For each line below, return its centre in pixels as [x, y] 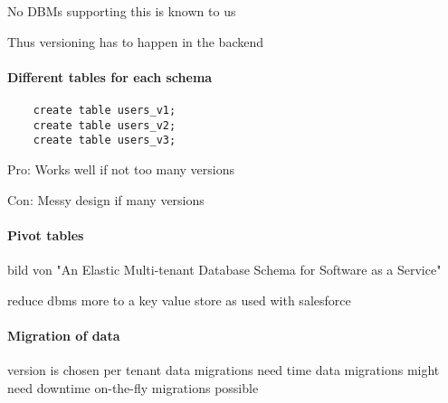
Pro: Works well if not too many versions [121, 169]
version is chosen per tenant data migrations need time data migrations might [224, 369]
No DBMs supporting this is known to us [122, 11]
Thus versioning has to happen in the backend [136, 41]
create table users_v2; [105, 125]
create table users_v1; [105, 110]
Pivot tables [46, 234]
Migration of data [64, 335]
